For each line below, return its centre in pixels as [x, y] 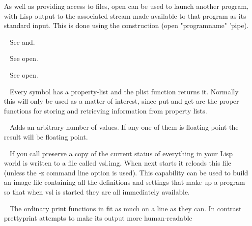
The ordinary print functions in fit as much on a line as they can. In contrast [126, 208]
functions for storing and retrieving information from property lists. [106, 110]
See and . [22, 42]
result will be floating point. [46, 136]
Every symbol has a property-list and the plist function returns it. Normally [124, 91]
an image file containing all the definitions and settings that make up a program [125, 182]
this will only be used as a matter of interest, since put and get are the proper [122, 101]
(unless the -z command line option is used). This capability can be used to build [126, 172]
